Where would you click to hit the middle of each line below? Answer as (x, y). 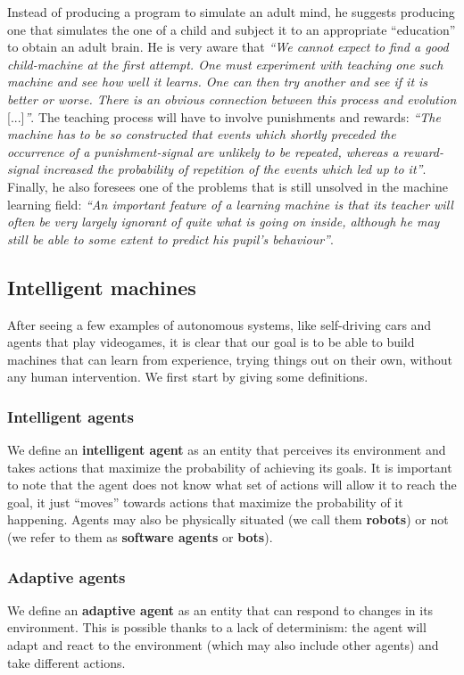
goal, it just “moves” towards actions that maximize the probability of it (205, 502)
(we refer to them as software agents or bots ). (140, 537)
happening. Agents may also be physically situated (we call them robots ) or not (228, 519)
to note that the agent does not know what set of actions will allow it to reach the (232, 485)
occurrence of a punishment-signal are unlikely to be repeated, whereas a (203, 151)
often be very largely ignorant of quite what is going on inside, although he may (224, 222)
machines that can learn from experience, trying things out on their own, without (230, 359)
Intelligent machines (102, 287)
